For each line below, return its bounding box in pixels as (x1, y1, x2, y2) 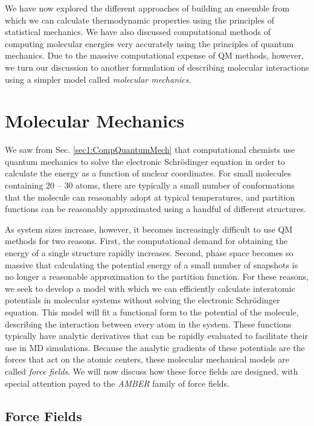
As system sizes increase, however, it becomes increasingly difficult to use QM (5, 222, 293, 235)
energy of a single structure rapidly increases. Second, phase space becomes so (5, 247, 293, 259)
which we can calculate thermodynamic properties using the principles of (5, 13, 275, 26)
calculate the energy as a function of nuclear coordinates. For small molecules (5, 167, 291, 179)
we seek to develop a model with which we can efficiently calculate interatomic (5, 282, 295, 294)
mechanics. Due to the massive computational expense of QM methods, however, (5, 49, 304, 62)
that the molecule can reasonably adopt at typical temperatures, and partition (5, 190, 295, 203)
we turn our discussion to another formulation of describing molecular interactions (5, 60, 309, 73)
